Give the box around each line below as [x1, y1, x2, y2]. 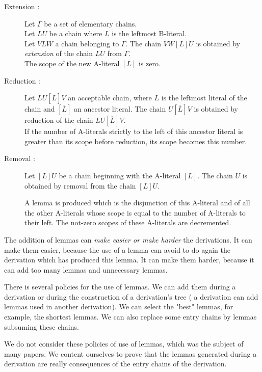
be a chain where [49, 28, 102, 39]
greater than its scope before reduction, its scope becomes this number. [24, 136, 247, 146]
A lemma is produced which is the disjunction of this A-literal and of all [24, 197, 250, 208]
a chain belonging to [55, 38, 119, 48]
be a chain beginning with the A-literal [59, 170, 181, 180]
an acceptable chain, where [68, 92, 152, 103]
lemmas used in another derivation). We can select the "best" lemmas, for [4, 301, 233, 312]
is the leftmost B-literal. [112, 28, 187, 39]
